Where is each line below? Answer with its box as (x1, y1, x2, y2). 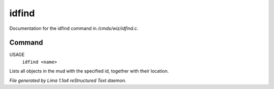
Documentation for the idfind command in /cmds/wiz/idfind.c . (9, 25, 139, 31)
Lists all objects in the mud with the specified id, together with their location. (9, 68, 169, 74)
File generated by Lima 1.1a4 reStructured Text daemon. (9, 77, 126, 83)
